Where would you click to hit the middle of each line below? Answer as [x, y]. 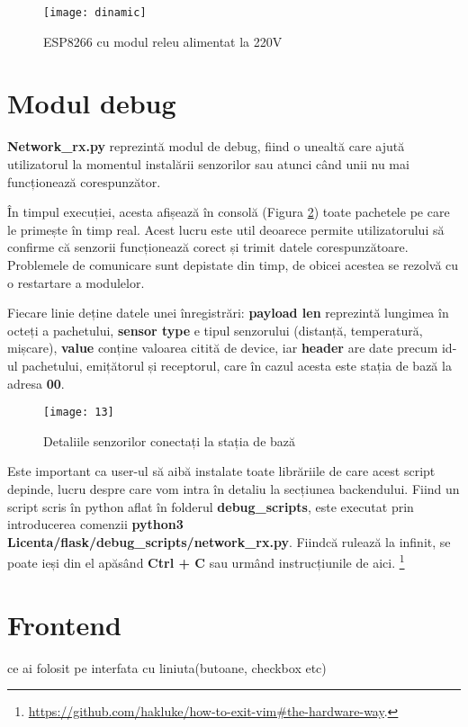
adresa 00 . [36, 383]
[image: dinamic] [95, 13]
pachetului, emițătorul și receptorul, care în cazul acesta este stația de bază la [237, 365]
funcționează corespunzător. [84, 181]
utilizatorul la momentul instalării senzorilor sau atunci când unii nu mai [208, 163]
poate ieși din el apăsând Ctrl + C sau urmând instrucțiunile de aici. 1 [206, 561]
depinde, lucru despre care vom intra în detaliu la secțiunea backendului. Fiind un [234, 488]
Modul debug [92, 103]
